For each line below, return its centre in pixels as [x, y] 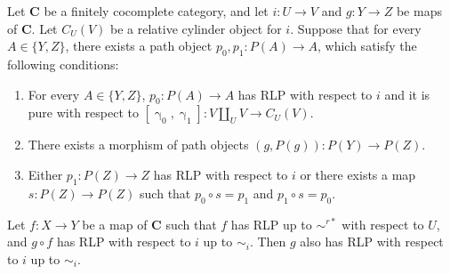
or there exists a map [358, 174]
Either [45, 174]
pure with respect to [84, 113]
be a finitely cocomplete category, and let [156, 11]
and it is [407, 94]
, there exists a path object [139, 46]
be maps [419, 11]
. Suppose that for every [356, 28]
